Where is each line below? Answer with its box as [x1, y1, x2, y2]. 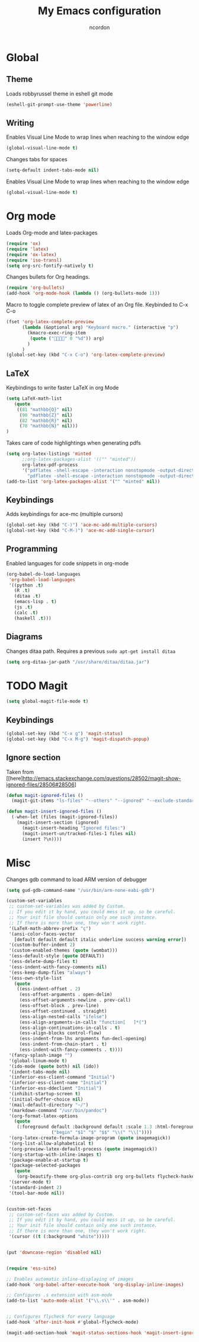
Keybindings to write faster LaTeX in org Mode [6, 384, 120, 391]
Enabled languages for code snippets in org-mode [6, 559, 129, 567]
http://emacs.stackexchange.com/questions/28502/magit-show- [23, 774, 181, 782]
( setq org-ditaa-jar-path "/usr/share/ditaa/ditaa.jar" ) [6, 659, 150, 665]
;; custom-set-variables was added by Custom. [8, 903, 126, 910]
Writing [6, 118, 34, 128]
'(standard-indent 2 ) [8, 1184, 62, 1190]
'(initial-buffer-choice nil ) [8, 1096, 84, 1102]
